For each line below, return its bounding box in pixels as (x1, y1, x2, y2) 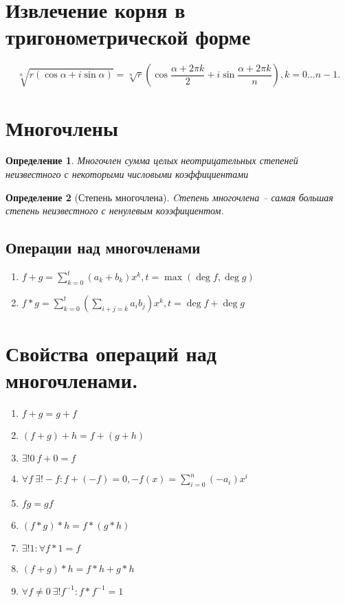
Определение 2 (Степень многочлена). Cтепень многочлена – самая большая (5, 190, 333, 204)
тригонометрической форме (5, 23, 251, 51)
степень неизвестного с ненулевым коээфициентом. (5, 203, 224, 218)
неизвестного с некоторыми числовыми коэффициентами (5, 167, 249, 181)
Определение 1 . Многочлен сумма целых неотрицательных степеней (5, 153, 298, 168)
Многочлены (5, 113, 118, 141)
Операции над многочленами (5, 237, 201, 258)
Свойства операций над (5, 339, 216, 367)
